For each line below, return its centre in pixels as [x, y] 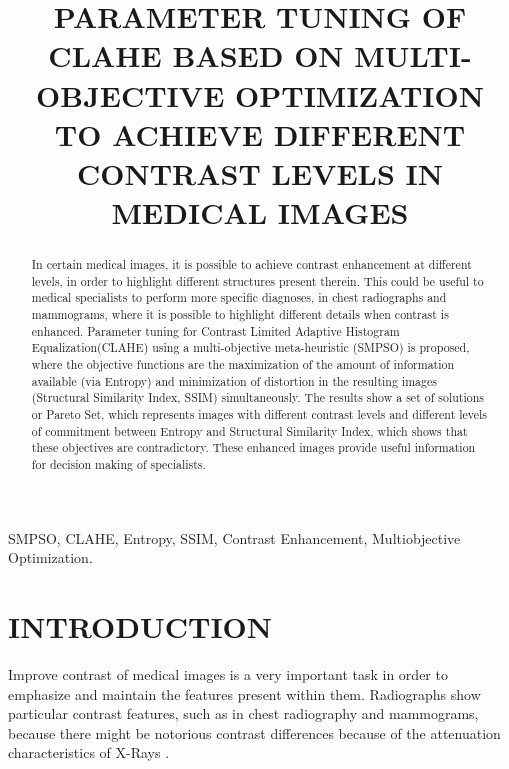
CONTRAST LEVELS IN [260, 172]
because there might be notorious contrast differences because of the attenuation [254, 732]
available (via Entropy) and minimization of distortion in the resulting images [234, 380]
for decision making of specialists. [118, 463]
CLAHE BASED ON [196, 55]
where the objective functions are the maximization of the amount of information [243, 364]
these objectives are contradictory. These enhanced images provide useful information [253, 447]
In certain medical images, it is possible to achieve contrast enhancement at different [251, 264]
